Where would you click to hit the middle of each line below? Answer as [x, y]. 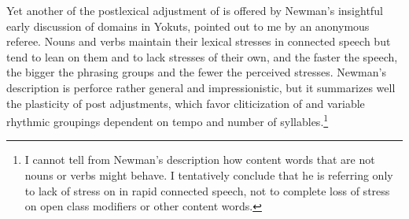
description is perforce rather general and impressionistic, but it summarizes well [201, 87]
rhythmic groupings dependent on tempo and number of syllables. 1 [168, 120]
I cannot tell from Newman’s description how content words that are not [200, 160]
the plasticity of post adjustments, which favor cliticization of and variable [186, 103]
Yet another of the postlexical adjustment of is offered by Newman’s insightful [195, 10]
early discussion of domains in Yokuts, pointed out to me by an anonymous [188, 26]
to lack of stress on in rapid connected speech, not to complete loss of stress [207, 190]
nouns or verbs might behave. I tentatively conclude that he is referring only [209, 175]
